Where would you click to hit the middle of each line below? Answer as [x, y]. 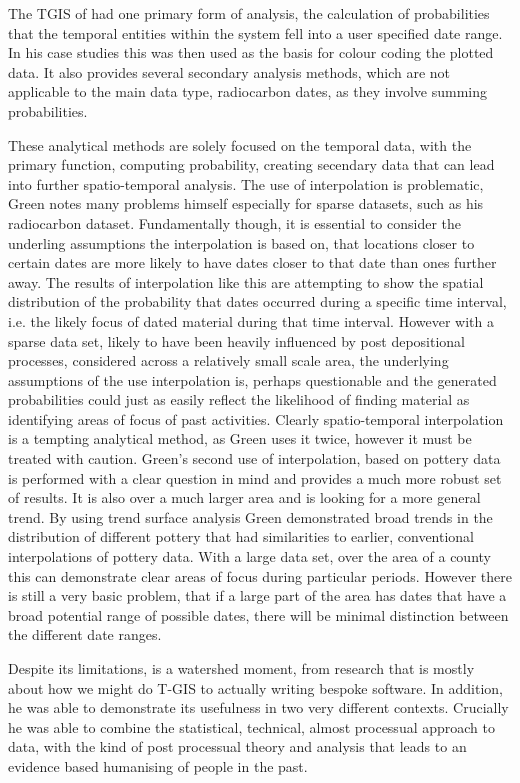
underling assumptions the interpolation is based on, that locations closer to [241, 242]
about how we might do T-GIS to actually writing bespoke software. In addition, [256, 687]
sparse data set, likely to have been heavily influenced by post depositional [236, 340]
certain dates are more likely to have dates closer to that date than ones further [252, 262]
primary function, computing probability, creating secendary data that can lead [251, 164]
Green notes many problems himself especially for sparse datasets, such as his [246, 203]
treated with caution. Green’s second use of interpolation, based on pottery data [254, 458]
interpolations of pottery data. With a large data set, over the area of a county [249, 556]
